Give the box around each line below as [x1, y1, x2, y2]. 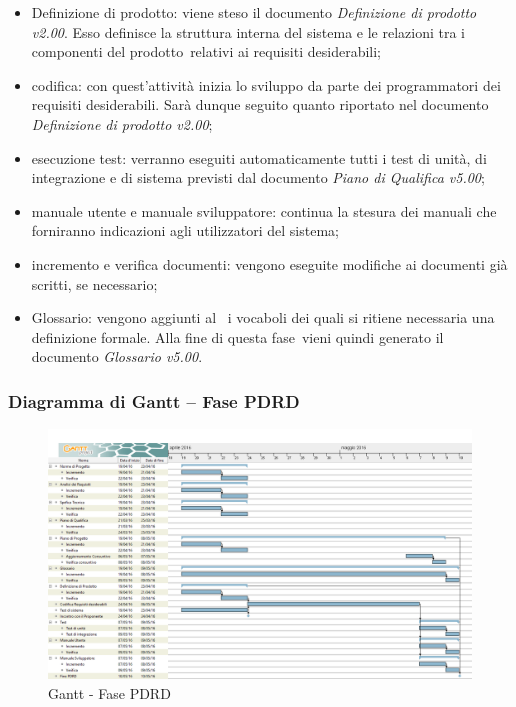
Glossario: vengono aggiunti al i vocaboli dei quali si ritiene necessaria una [31, 307, 495, 328]
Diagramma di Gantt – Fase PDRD [8, 388, 300, 413]
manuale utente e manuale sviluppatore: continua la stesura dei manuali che [31, 200, 497, 221]
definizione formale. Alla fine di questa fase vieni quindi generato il [31, 326, 444, 347]
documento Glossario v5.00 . [31, 346, 203, 367]
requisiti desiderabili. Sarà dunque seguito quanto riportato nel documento [31, 94, 489, 115]
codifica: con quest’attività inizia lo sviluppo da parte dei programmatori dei [31, 74, 501, 95]
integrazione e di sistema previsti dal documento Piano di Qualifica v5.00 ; [31, 167, 485, 188]
